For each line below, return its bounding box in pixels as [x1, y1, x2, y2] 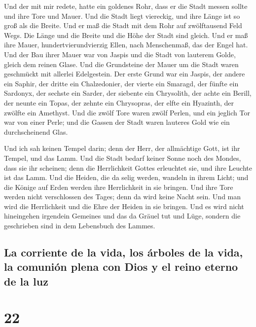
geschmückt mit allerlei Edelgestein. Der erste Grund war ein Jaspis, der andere [4, 69, 245, 79]
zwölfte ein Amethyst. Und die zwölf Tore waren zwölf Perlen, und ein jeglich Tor [4, 107, 250, 117]
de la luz [4, 273, 48, 289]
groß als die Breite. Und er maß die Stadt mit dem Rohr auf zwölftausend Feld [4, 20, 242, 31]
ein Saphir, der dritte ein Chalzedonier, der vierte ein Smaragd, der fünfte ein [4, 78, 239, 88]
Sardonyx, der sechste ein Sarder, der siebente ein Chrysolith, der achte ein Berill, [4, 88, 252, 98]
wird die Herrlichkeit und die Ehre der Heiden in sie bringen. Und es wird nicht [4, 201, 244, 211]
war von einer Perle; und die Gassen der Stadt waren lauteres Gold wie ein [4, 117, 230, 127]
